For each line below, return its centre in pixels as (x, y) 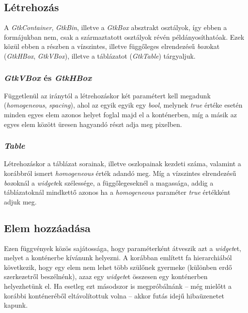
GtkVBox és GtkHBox (48, 77)
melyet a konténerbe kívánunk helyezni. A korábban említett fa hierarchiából (118, 258)
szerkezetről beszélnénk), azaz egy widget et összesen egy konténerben (106, 276)
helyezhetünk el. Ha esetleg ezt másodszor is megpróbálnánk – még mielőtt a (118, 286)
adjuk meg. (20, 201)
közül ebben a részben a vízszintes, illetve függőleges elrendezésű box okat (112, 46)
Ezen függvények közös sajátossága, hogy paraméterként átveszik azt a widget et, (123, 248)
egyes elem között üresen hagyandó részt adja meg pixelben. (93, 124)
